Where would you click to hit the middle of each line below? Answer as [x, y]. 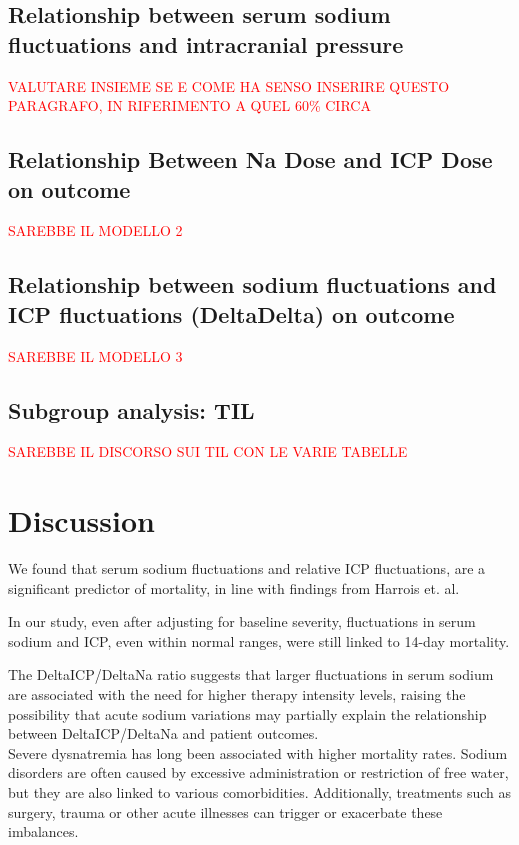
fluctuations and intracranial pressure [206, 43]
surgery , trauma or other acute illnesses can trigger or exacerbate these [225, 811]
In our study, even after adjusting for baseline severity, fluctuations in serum [242, 621]
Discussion [81, 520]
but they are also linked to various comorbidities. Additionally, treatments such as [260, 792]
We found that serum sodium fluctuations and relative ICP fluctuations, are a [247, 568]
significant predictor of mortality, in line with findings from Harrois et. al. [234, 587]
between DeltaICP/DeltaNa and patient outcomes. [163, 733]
